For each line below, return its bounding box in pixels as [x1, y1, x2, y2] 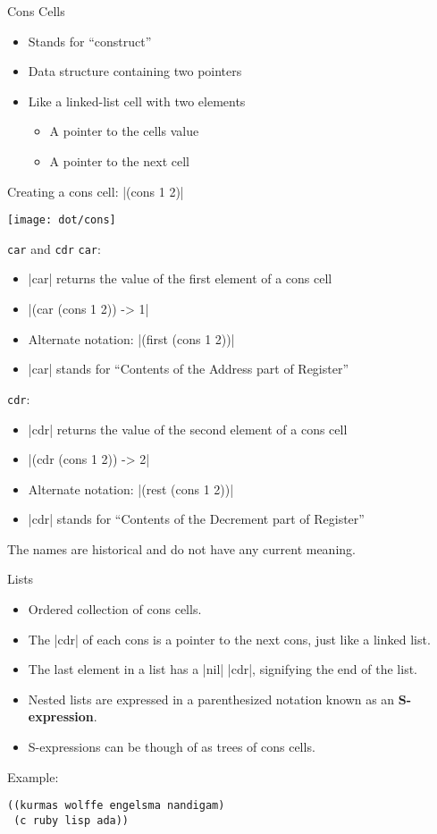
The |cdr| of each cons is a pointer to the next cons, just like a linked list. [28, 629, 431, 648]
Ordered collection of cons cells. [28, 600, 202, 619]
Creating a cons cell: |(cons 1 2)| [7, 181, 184, 200]
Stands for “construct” [28, 31, 152, 50]
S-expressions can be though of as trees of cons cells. [28, 737, 315, 756]
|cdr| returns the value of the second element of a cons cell [28, 419, 348, 438]
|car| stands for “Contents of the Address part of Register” [28, 359, 349, 378]
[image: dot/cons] [7, 214, 116, 227]
